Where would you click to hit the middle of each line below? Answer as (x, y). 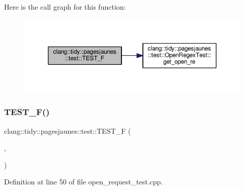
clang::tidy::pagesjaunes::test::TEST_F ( (68, 130)
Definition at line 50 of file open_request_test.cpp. (84, 182)
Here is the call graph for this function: (65, 7)
